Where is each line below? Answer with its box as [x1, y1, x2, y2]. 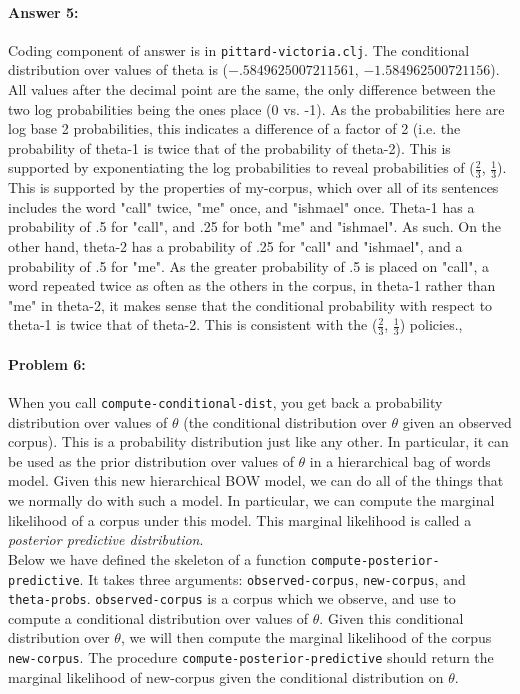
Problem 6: [8, 353, 86, 374]
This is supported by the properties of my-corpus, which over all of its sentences [8, 177, 499, 198]
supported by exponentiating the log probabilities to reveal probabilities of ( [8, 157, 475, 178]
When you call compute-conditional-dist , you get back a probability [8, 392, 443, 413]
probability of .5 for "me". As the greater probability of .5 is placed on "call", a [8, 255, 489, 276]
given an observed [402, 411, 512, 432]
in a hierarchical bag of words [309, 450, 491, 471]
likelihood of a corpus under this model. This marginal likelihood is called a [8, 509, 472, 530]
